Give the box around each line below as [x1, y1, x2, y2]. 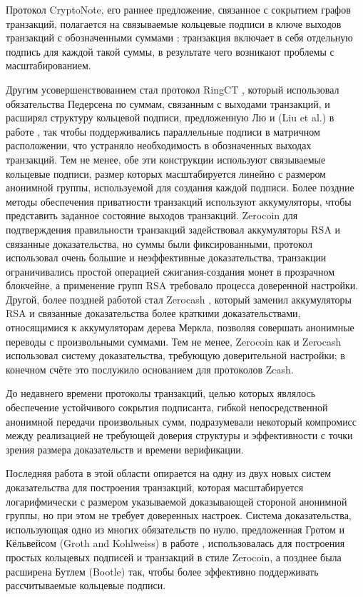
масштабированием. [6, 58, 91, 73]
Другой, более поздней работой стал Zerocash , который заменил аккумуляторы [6, 291, 352, 306]
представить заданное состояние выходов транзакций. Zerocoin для [6, 208, 298, 223]
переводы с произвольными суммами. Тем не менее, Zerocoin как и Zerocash [6, 333, 342, 348]
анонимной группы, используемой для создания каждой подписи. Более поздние [6, 180, 354, 195]
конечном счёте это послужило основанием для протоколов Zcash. [6, 361, 294, 376]
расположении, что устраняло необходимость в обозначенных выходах [6, 138, 312, 153]
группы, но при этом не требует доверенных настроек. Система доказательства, [6, 508, 352, 523]
